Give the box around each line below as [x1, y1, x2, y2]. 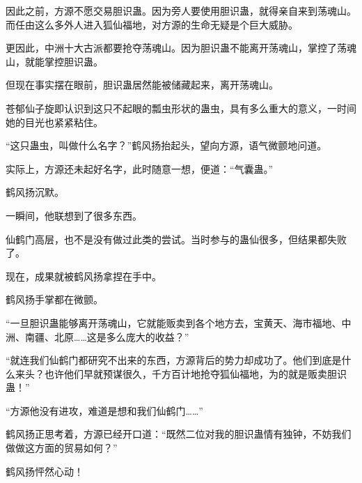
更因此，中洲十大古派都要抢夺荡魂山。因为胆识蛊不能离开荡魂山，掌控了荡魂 [6, 40, 356, 55]
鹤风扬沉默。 [6, 185, 64, 199]
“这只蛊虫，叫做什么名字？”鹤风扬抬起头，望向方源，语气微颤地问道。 [6, 138, 327, 153]
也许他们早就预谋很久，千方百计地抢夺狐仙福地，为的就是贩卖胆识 [44, 366, 347, 381]
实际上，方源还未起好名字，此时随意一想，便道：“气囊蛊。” [6, 161, 274, 176]
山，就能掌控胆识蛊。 [6, 54, 103, 68]
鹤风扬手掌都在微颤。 [6, 292, 103, 307]
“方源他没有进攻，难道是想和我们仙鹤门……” [6, 403, 203, 417]
